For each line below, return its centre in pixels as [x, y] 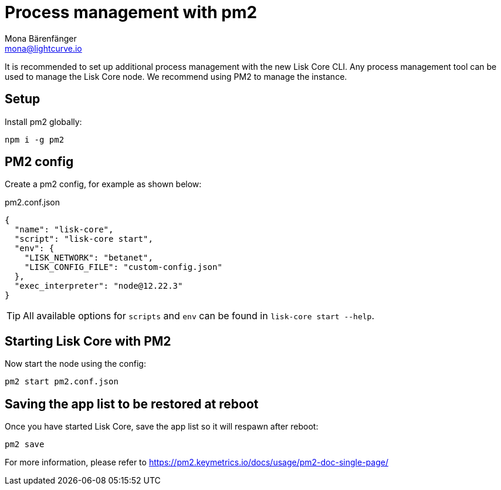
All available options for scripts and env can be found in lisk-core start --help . [199, 316]
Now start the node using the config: [75, 364]
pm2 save [25, 445]
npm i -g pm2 [35, 139]
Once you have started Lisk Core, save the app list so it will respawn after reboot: [162, 427]
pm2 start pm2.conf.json [62, 382]
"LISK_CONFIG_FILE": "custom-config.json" [123, 267]
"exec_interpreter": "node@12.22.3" [99, 286]
